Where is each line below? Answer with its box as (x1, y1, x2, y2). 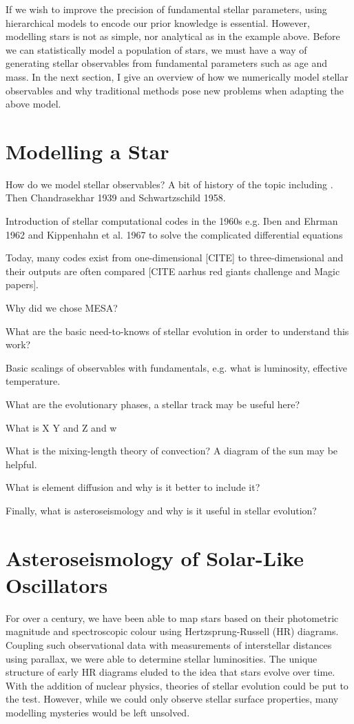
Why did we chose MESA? (6, 301, 118, 315)
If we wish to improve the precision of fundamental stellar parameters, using (6, 2, 327, 16)
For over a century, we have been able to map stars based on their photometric (6, 610, 339, 625)
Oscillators (6, 570, 108, 599)
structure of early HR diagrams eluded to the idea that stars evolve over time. (6, 665, 335, 679)
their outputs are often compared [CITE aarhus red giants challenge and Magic (6, 263, 340, 278)
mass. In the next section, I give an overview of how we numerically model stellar (6, 69, 348, 83)
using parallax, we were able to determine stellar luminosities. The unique (6, 651, 317, 665)
